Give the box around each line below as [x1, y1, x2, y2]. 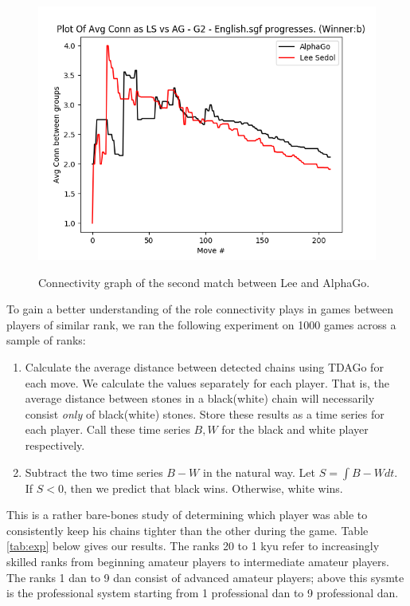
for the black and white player [221, 421, 369, 438]
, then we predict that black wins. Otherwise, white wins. [64, 479, 343, 496]
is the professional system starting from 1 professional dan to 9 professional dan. [6, 584, 399, 601]
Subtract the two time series [25, 463, 163, 480]
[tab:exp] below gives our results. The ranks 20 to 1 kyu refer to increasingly [6, 537, 380, 554]
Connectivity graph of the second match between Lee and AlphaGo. [38, 273, 370, 290]
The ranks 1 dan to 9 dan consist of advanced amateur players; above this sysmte [6, 569, 404, 585]
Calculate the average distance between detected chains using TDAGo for [25, 358, 384, 375]
